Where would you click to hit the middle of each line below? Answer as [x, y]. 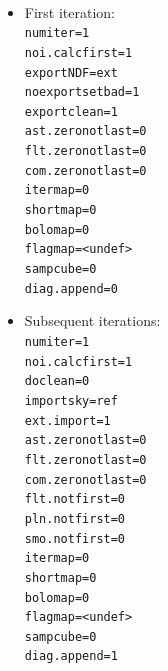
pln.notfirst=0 [75, 518]
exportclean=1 [71, 111]
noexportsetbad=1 [82, 92]
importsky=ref [71, 400]
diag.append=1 [71, 656]
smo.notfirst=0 [75, 538]
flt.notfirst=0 [75, 499]
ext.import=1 [67, 420]
